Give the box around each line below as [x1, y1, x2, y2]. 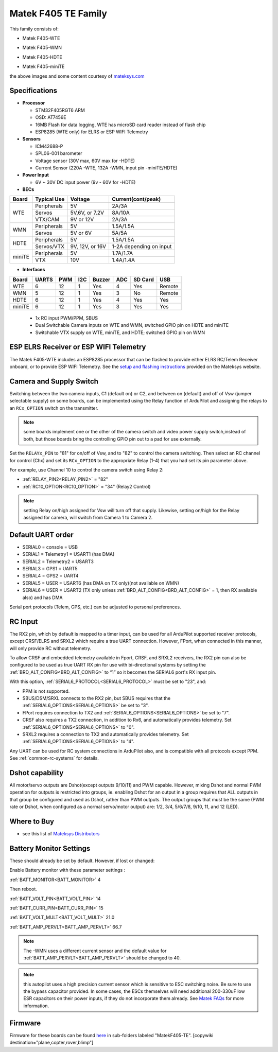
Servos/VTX [35, 243, 65, 250]
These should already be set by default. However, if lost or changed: [9, 857, 155, 864]
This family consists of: [9, 26, 59, 32]
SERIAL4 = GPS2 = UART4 [22, 573, 79, 579]
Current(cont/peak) [112, 196, 161, 203]
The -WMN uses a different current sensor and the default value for [23, 948, 167, 954]
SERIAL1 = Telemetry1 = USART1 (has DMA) [22, 551, 115, 557]
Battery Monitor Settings [9, 844, 91, 853]
